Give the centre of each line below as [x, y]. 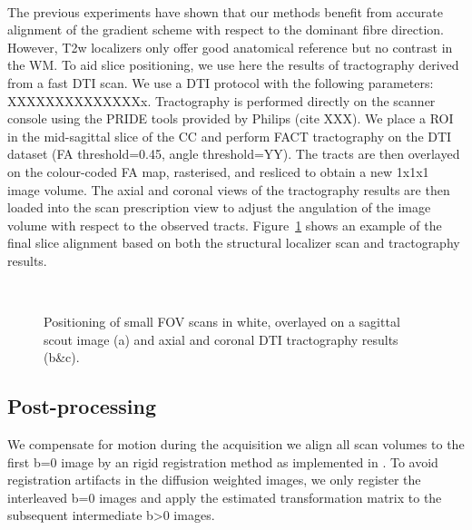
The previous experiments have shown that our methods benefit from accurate [225, 11]
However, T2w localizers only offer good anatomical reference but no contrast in [230, 47]
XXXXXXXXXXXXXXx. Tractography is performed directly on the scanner [221, 100]
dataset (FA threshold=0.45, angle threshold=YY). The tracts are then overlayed [234, 154]
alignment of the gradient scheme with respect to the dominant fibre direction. [226, 29]
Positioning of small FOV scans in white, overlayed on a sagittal [222, 322]
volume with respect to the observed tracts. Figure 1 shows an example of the [225, 225]
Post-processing [82, 406]
